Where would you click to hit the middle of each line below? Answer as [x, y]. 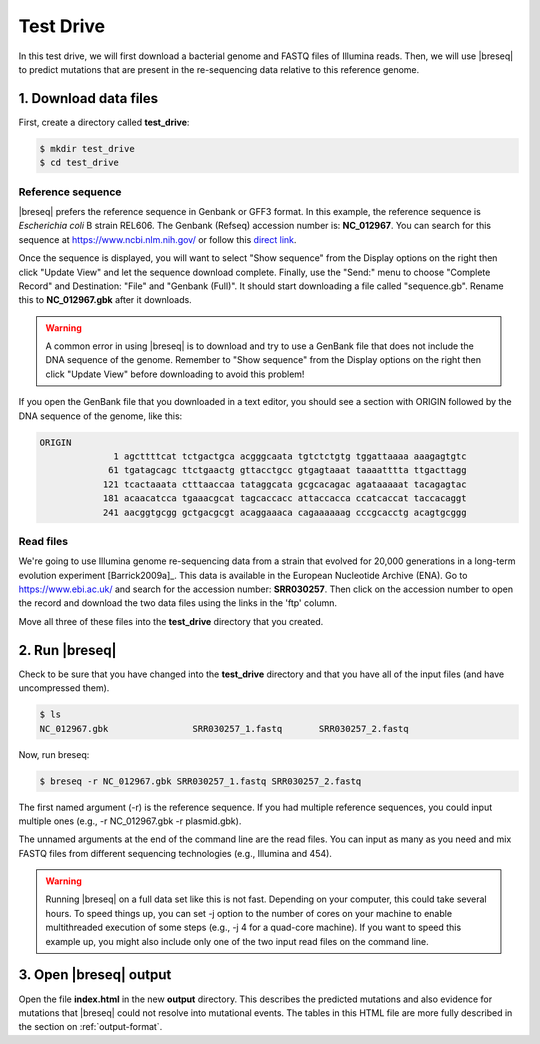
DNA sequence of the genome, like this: [100, 416]
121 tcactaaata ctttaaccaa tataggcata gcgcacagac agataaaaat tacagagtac [284, 484]
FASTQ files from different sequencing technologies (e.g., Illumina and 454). [175, 853]
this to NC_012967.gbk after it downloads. [105, 300]
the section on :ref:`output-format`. [90, 1027]
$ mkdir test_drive [87, 148]
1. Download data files [88, 98]
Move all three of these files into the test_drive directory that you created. [171, 621]
